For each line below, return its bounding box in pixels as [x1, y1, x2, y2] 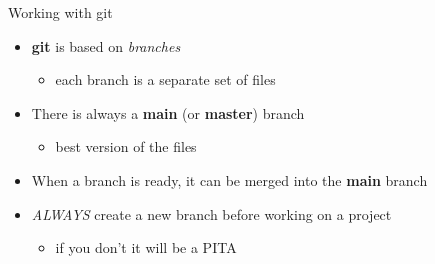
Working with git [8, 2, 113, 22]
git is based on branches [31, 35, 181, 56]
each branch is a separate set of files [55, 69, 276, 90]
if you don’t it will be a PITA [55, 237, 237, 258]
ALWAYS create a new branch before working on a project [31, 203, 392, 224]
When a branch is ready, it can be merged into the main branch [31, 169, 428, 190]
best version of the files [55, 136, 197, 157]
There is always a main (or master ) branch [31, 102, 305, 123]
